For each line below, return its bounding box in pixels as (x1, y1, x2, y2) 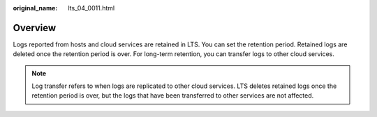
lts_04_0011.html (68, 4, 115, 12)
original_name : (13, 4, 58, 12)
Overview (13, 21, 57, 34)
